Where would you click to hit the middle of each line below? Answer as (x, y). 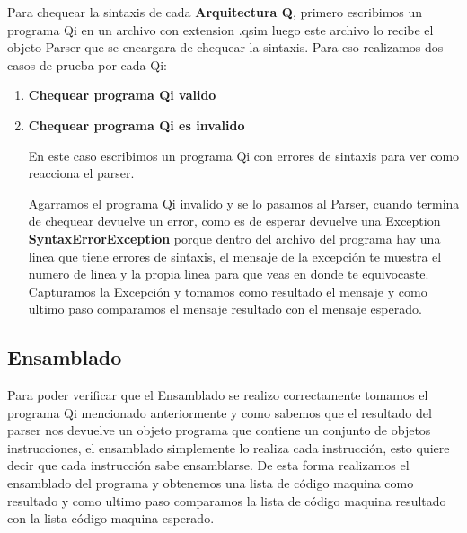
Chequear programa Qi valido (122, 95)
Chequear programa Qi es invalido (137, 124)
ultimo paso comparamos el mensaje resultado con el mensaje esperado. (225, 309)
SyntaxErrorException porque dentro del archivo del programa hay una (234, 238)
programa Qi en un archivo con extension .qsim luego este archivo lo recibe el (220, 29)
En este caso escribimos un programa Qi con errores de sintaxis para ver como (244, 155)
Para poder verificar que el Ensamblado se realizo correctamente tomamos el (218, 395)
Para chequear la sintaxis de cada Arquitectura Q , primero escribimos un (215, 12)
